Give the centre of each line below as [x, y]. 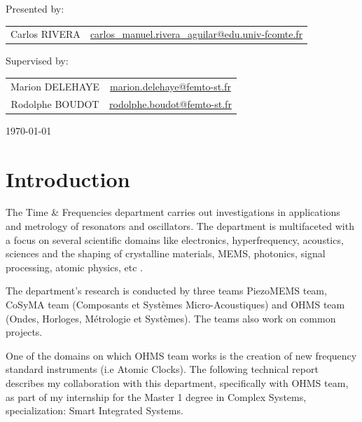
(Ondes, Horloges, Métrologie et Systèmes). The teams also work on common [171, 318]
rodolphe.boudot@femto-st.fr [170, 103]
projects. [24, 332]
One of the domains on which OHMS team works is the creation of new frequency [181, 355]
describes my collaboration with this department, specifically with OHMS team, [177, 382]
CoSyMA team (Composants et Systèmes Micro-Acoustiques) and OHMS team [175, 304]
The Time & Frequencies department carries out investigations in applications [173, 212]
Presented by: [35, 8]
